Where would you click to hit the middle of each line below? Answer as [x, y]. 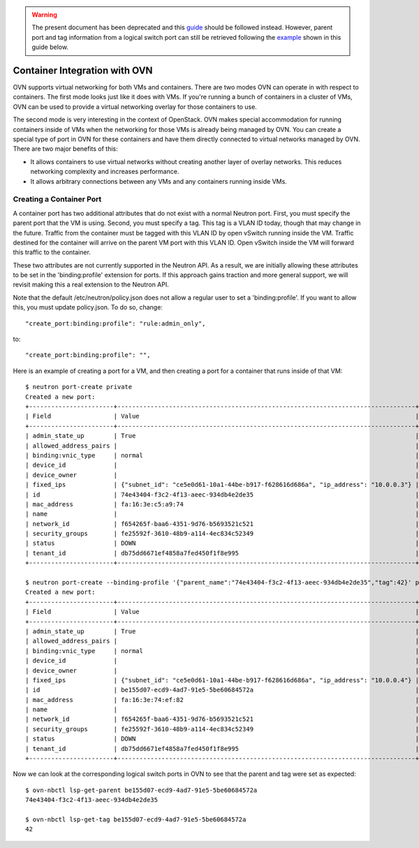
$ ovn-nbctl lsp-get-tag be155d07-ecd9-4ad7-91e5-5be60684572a [136, 820]
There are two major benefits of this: [65, 149]
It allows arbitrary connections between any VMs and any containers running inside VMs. [159, 181]
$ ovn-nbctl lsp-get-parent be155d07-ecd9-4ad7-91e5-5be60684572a [141, 790]
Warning [44, 15]
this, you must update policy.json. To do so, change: [88, 307]
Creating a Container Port [57, 199]
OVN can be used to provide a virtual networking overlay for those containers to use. [135, 107]
